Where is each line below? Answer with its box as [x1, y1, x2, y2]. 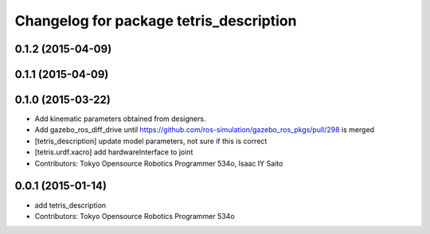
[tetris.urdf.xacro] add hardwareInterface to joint [34, 147, 193, 157]
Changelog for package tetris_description [14, 12, 297, 29]
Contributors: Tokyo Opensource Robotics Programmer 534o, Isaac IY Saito [34, 158, 283, 168]
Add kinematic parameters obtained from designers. [34, 114, 206, 123]
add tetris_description [34, 200, 107, 210]
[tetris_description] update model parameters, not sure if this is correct [34, 136, 268, 146]
